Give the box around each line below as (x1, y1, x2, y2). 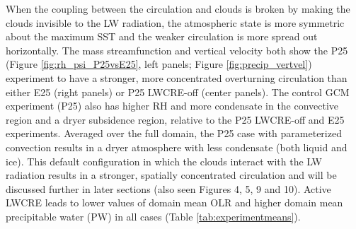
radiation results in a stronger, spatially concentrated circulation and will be (6, 168, 337, 182)
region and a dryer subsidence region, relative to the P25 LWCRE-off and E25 (6, 112, 345, 127)
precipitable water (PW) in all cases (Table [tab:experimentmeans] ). (6, 209, 301, 223)
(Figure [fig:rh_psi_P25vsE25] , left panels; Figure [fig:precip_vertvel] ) (6, 57, 312, 71)
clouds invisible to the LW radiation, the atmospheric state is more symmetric (6, 15, 345, 30)
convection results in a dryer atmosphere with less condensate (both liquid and (6, 139, 348, 154)
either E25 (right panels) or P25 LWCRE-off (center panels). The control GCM (6, 84, 350, 99)
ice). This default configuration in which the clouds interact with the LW (6, 153, 322, 168)
